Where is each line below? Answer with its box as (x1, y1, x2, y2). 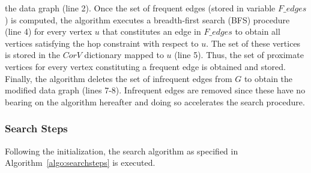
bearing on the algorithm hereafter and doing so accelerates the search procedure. (5, 95, 305, 108)
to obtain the (244, 72, 293, 84)
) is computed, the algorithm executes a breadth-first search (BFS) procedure (5, 13, 290, 26)
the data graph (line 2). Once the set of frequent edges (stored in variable (5, 2, 276, 14)
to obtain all (235, 25, 280, 38)
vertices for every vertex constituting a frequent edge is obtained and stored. (5, 60, 286, 72)
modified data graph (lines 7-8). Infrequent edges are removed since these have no (5, 84, 306, 96)
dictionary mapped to (84, 48, 164, 61)
